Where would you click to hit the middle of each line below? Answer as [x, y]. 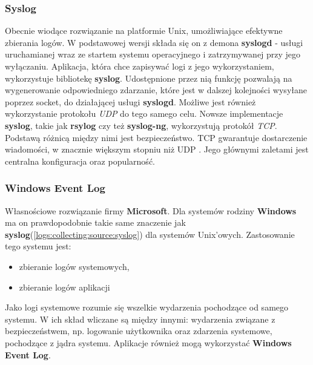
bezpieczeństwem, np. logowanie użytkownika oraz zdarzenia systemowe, [139, 331]
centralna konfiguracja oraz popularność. [80, 161]
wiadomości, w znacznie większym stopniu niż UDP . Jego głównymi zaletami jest [157, 149]
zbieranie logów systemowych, [74, 266]
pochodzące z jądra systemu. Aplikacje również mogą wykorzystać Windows [148, 342]
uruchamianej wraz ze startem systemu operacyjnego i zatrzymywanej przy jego [153, 54]
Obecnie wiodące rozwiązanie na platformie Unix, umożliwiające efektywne [144, 31]
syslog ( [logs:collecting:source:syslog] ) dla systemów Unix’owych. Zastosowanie [150, 234]
